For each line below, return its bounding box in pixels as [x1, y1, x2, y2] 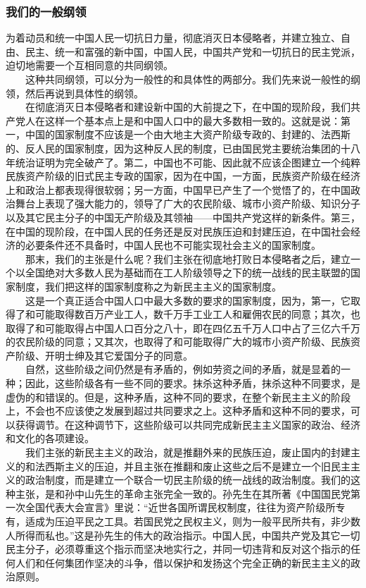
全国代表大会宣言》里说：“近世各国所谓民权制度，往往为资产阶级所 [25, 500, 336, 515]
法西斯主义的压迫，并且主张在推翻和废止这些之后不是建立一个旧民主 [34, 458, 351, 473]
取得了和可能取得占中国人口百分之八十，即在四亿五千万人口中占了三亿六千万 [6, 320, 360, 335]
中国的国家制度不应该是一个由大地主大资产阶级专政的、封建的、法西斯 [25, 127, 351, 142]
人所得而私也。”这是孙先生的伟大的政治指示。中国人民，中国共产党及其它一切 [6, 527, 360, 542]
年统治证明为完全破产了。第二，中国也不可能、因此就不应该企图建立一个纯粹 [6, 154, 360, 169]
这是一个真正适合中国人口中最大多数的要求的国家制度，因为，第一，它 [25, 293, 351, 307]
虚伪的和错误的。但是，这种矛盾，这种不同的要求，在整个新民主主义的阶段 [6, 389, 351, 404]
